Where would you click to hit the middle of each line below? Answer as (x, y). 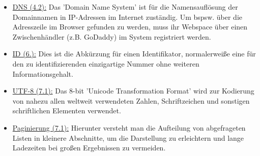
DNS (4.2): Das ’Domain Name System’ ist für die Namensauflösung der (125, 7)
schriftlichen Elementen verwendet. (67, 111)
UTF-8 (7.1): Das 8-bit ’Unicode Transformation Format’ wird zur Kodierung (133, 91)
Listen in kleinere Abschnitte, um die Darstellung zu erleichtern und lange (128, 137)
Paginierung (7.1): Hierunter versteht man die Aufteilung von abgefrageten (129, 127)
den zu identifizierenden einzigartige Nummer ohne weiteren (106, 63)
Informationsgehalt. (43, 73)
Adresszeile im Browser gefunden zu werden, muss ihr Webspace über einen (130, 27)
